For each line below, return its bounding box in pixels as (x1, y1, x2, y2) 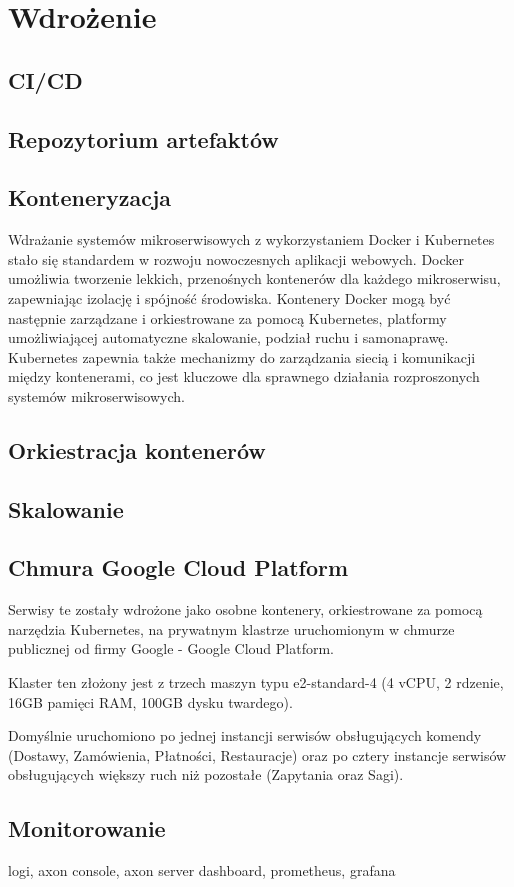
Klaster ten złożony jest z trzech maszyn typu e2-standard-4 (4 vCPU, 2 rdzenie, (8, 672, 504, 693)
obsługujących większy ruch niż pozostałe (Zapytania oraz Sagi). (8, 764, 404, 785)
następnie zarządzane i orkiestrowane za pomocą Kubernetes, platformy (8, 307, 447, 328)
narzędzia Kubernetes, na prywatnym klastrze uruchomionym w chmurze (8, 618, 455, 639)
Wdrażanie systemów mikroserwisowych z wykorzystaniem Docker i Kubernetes (8, 229, 495, 250)
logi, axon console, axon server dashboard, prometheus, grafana (8, 860, 396, 881)
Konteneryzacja (8, 182, 172, 213)
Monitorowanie (8, 813, 166, 844)
